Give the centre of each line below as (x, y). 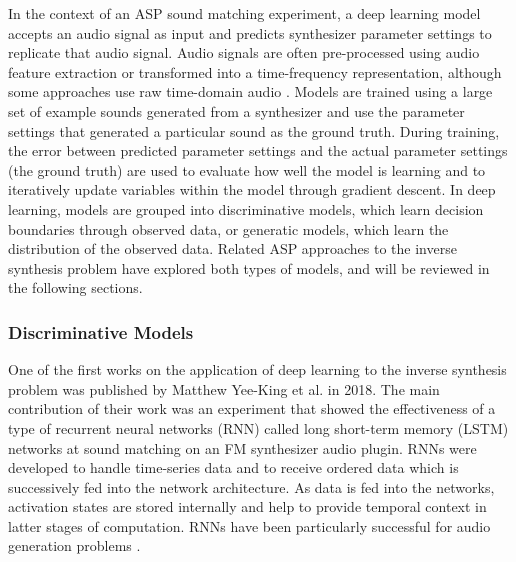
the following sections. (75, 287)
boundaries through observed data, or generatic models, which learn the (228, 228)
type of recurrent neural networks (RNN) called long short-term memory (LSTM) (258, 427)
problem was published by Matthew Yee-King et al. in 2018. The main (224, 388)
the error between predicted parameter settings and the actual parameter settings (258, 150)
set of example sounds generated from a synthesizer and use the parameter (236, 110)
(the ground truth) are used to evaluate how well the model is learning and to (247, 169)
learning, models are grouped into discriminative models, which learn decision (246, 208)
